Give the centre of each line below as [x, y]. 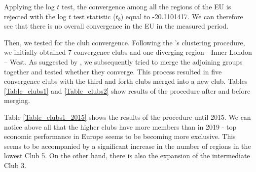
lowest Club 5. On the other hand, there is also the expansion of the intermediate [127, 155]
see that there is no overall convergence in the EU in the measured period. [116, 26]
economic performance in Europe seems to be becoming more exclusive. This [120, 136]
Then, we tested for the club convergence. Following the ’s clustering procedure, [125, 42]
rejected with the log [35, 16]
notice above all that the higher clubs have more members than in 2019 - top [120, 126]
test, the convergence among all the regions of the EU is [146, 6]
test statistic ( [94, 16]
